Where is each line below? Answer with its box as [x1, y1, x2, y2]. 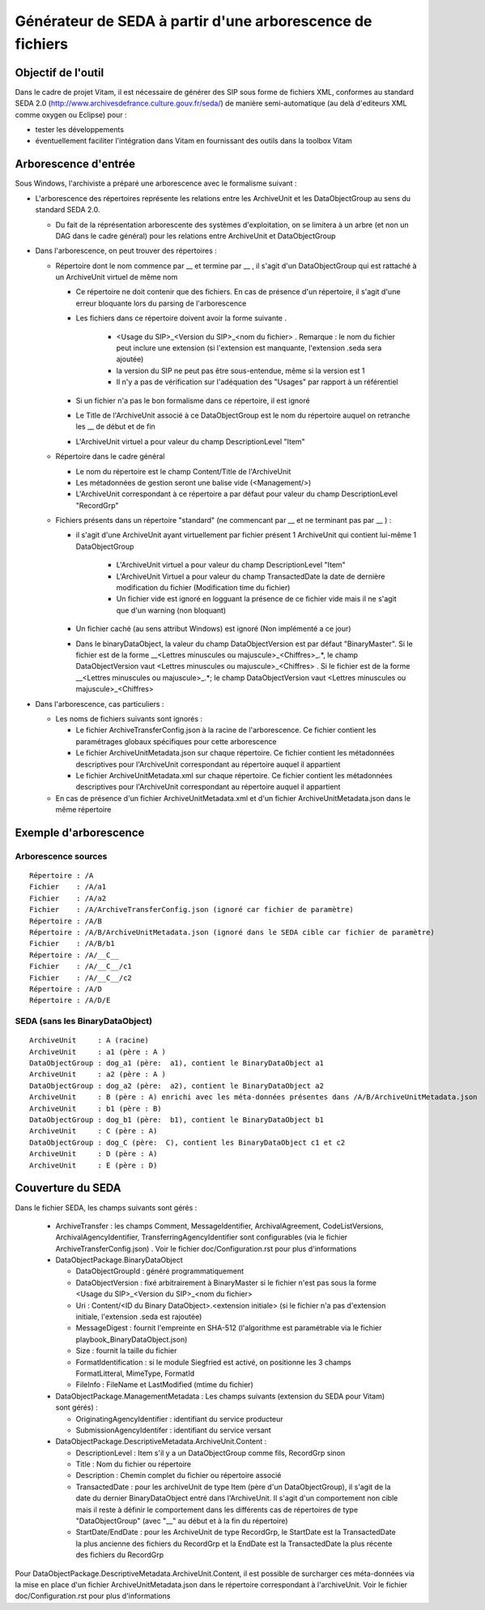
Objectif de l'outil [15, 66, 104, 79]
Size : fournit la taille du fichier [75, 1346, 177, 1355]
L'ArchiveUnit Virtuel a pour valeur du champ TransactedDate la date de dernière [116, 572, 385, 581]
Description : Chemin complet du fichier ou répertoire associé [75, 1471, 282, 1480]
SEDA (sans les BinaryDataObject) [15, 1016, 153, 1027]
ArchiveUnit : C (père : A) [29, 1127, 158, 1136]
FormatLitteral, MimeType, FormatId [75, 1368, 195, 1378]
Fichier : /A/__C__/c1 [29, 961, 133, 971]
